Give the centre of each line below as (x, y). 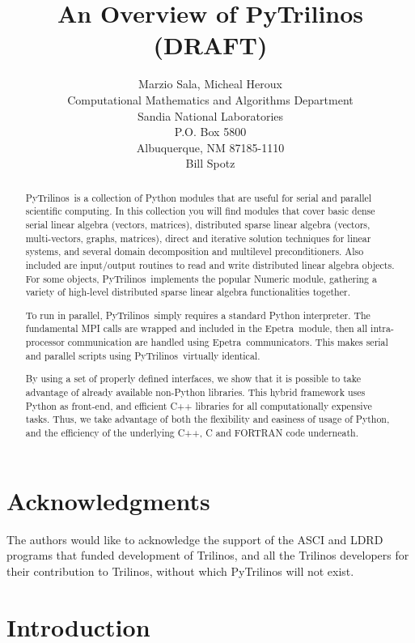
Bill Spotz (210, 163)
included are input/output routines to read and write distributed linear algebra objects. (210, 264)
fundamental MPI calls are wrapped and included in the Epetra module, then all (197, 328)
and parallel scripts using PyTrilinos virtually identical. (143, 355)
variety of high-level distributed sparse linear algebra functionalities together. (188, 292)
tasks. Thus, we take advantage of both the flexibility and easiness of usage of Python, (207, 419)
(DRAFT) (210, 45)
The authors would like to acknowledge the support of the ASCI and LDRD (195, 539)
